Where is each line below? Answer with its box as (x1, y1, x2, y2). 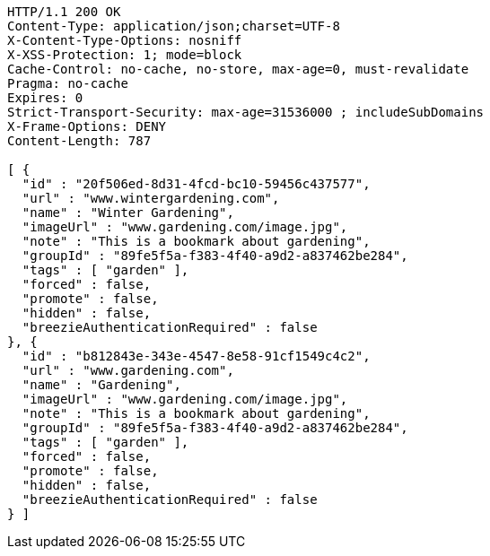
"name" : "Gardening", (22, 378, 181, 392)
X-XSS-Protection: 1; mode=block (7, 48, 242, 62)
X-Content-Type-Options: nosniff (7, 33, 242, 48)
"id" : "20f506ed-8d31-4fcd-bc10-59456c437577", (22, 177, 371, 191)
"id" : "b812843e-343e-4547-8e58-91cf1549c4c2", (22, 349, 371, 363)
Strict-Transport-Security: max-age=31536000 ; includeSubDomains (7, 105, 485, 119)
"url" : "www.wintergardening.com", (22, 191, 280, 205)
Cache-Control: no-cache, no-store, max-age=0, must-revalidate (7, 62, 469, 76)
